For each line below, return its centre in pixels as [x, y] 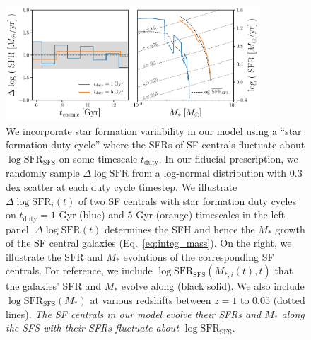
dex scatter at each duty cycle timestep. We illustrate [122, 186]
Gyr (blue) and [92, 215]
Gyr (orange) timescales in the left [211, 215]
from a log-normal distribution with [209, 173]
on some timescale [98, 158]
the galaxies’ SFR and [54, 286]
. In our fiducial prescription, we [228, 158]
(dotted [289, 299]
